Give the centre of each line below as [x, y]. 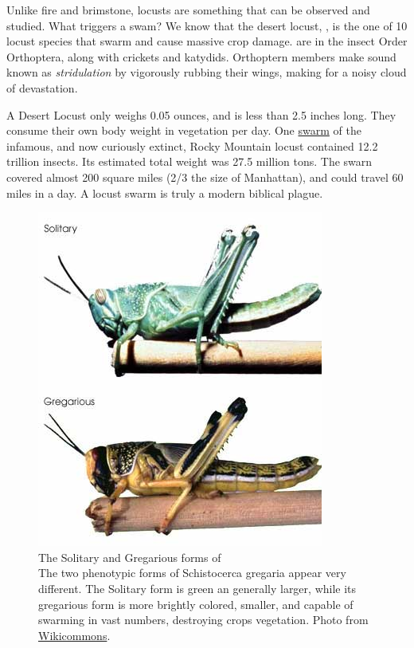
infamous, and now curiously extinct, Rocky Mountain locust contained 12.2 [192, 145]
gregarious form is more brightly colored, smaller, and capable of [196, 604]
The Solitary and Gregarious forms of [130, 557]
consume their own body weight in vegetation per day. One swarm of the [184, 130]
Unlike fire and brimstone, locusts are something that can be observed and [188, 10]
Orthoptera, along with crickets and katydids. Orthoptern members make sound [201, 56]
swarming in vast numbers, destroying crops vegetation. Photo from [203, 620]
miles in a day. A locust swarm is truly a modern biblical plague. [165, 192]
